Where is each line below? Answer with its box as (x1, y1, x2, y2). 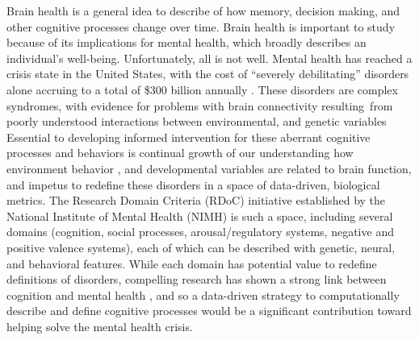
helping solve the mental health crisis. (6, 317, 193, 334)
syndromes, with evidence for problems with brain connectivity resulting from (6, 97, 393, 114)
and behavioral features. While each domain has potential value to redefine (6, 255, 377, 272)
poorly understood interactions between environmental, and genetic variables (6, 113, 387, 130)
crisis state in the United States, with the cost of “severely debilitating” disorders (6, 65, 409, 82)
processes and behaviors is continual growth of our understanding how (6, 144, 354, 161)
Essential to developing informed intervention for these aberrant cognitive (6, 128, 371, 145)
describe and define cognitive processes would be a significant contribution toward (6, 302, 412, 319)
